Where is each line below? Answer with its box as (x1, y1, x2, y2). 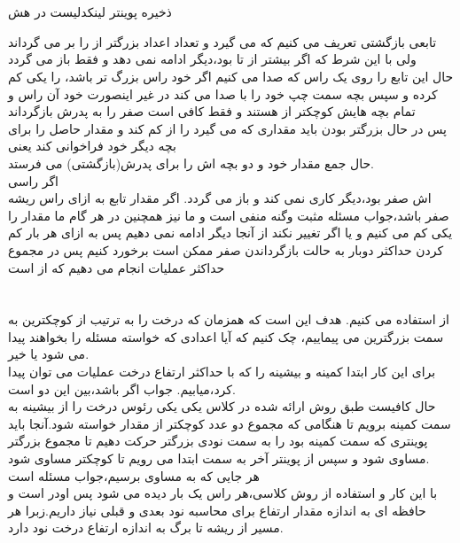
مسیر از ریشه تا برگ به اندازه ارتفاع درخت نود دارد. (8, 518, 284, 537)
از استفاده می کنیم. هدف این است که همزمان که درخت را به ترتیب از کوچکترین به (8, 310, 449, 329)
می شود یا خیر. (8, 345, 90, 363)
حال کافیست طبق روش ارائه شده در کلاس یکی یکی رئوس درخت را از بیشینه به (8, 397, 436, 415)
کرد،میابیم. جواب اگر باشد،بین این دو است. (8, 379, 236, 398)
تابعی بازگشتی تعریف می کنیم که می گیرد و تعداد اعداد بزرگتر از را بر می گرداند (8, 32, 437, 50)
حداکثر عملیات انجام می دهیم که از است (8, 258, 225, 276)
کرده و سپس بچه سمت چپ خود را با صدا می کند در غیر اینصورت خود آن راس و (8, 84, 438, 103)
